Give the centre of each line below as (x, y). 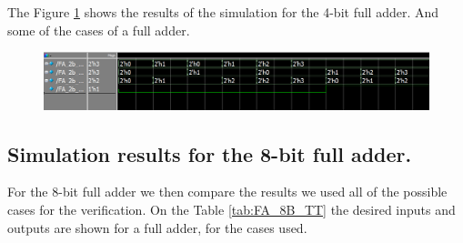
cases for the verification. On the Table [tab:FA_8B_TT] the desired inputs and (231, 209)
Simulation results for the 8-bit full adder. (210, 153)
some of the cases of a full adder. (99, 30)
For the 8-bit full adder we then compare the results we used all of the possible (227, 192)
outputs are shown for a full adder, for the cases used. (157, 227)
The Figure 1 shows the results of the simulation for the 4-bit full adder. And (223, 12)
